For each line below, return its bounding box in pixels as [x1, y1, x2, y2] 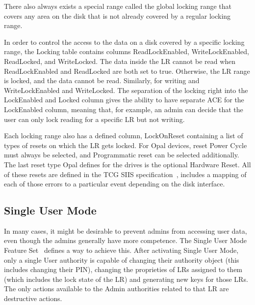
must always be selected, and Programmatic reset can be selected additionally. [4, 150, 239, 160]
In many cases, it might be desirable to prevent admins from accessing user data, [4, 225, 247, 236]
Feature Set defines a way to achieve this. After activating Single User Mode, [4, 245, 239, 255]
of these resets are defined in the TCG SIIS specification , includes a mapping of [4, 169, 247, 179]
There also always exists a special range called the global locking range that [4, 1, 232, 11]
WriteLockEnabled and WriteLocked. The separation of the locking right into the [4, 85, 248, 95]
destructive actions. [4, 293, 62, 304]
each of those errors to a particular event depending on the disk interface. [4, 179, 225, 189]
